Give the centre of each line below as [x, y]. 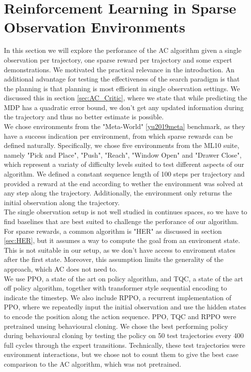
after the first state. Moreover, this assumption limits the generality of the [114, 259]
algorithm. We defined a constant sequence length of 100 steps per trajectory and [124, 174]
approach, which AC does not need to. [61, 268]
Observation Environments [95, 27]
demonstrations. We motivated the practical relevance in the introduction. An [119, 69]
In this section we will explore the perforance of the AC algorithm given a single [123, 50]
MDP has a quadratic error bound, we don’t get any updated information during [124, 107]
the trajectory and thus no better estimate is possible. [84, 117]
